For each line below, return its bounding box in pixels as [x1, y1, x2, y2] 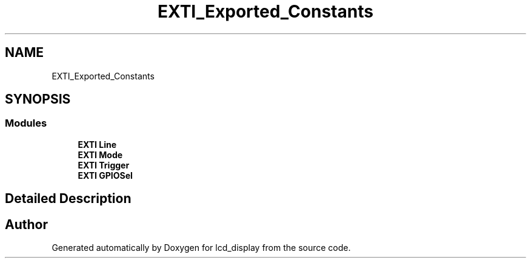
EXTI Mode [78, 149, 123, 160]
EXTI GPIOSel [78, 170, 133, 181]
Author [5, 216, 48, 232]
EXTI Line [78, 139, 117, 150]
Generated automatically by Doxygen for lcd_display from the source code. [52, 242, 351, 253]
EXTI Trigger [78, 159, 130, 170]
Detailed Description [5, 191, 132, 207]
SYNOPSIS [5, 92, 71, 107]
